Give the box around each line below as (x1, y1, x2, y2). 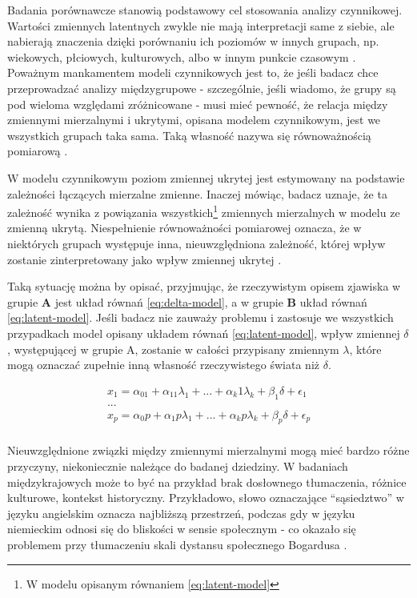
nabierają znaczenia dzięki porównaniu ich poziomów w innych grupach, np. (7, 33, 379, 50)
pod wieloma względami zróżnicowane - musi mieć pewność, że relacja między (7, 95, 388, 112)
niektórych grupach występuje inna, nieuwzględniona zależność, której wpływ (7, 235, 386, 251)
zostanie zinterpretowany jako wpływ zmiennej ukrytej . (7, 251, 282, 267)
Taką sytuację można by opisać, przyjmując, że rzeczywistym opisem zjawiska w (7, 278, 401, 295)
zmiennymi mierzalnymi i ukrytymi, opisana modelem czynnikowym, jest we (7, 111, 381, 128)
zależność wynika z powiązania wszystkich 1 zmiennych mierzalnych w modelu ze (7, 202, 400, 220)
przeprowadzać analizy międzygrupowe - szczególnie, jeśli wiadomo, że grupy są (7, 79, 396, 96)
